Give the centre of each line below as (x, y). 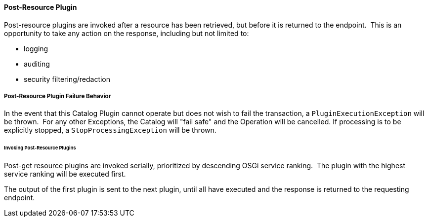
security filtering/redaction (67, 79)
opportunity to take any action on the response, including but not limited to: (127, 33)
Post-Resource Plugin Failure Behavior (58, 96)
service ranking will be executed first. (65, 174)
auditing (37, 64)
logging (36, 48)
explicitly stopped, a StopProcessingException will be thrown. (110, 130)
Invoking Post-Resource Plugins (40, 148)
